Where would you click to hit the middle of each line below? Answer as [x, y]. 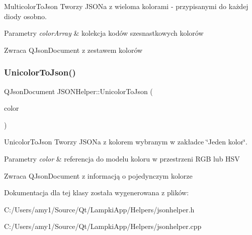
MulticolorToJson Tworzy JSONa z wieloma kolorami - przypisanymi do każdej [126, 6]
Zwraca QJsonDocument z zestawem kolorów [73, 50]
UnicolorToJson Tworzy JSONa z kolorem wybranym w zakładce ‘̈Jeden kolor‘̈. [126, 142]
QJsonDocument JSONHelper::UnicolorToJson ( [78, 91]
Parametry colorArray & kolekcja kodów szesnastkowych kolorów [104, 33]
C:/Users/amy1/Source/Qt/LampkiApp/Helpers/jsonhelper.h [99, 209]
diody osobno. [25, 16]
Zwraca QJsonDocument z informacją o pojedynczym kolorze [98, 175]
